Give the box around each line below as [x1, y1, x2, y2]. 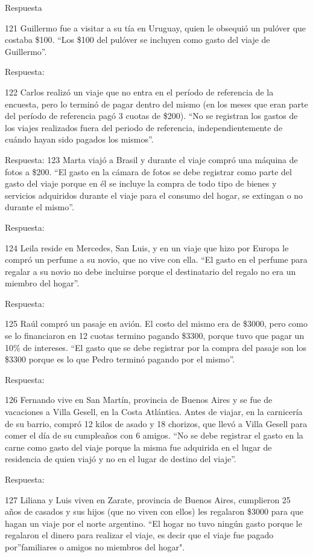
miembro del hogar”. [5, 277, 80, 289]
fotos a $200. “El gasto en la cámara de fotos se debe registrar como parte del [5, 165, 292, 178]
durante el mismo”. [5, 201, 74, 213]
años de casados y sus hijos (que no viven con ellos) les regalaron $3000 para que [5, 505, 303, 518]
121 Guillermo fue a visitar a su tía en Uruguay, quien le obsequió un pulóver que [5, 21, 306, 34]
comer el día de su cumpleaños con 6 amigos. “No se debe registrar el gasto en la [5, 429, 303, 442]
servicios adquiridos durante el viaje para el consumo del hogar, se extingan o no [5, 188, 303, 201]
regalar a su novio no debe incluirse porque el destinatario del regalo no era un [5, 265, 296, 277]
